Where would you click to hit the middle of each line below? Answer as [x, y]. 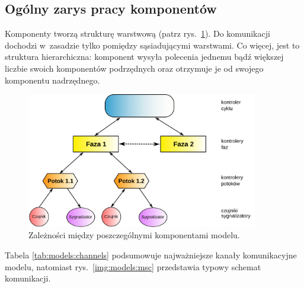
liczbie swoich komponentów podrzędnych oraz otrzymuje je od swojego [134, 68]
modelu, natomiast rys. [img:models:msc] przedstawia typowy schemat [133, 266]
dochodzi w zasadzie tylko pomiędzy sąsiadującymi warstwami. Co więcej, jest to [152, 45]
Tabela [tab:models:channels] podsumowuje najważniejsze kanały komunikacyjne [151, 255]
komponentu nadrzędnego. [52, 80]
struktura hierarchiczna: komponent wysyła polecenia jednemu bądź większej [144, 57]
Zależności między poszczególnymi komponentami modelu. [134, 235]
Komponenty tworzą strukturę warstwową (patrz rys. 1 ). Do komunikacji [137, 33]
